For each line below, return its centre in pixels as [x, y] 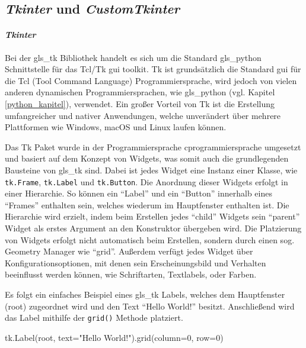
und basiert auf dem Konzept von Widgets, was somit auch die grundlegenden [147, 158]
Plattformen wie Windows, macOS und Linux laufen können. [116, 127]
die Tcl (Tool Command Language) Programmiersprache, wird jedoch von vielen [151, 80]
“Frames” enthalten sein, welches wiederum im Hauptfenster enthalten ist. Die [147, 204]
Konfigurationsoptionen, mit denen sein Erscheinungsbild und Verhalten [136, 262]
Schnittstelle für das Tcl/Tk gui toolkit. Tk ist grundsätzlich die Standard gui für [153, 69]
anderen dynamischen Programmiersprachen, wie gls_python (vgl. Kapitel [140, 92]
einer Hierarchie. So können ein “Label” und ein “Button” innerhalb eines [138, 193]
